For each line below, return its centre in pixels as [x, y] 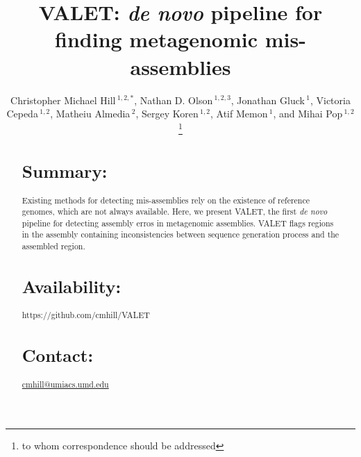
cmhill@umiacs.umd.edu [65, 384]
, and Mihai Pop [308, 114]
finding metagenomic [157, 39]
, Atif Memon [239, 114]
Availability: [72, 286]
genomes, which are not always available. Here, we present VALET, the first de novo [175, 211]
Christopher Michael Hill [63, 100]
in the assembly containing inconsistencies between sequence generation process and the [180, 234]
